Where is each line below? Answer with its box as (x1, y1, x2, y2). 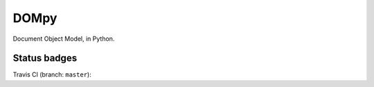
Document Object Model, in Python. (12, 35, 115, 43)
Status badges (12, 52, 78, 64)
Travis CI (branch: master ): (12, 70, 91, 79)
